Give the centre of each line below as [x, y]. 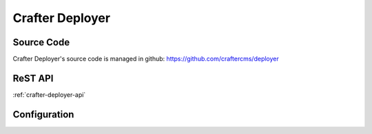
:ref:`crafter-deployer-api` [49, 94]
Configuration [43, 114]
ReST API [33, 78]
